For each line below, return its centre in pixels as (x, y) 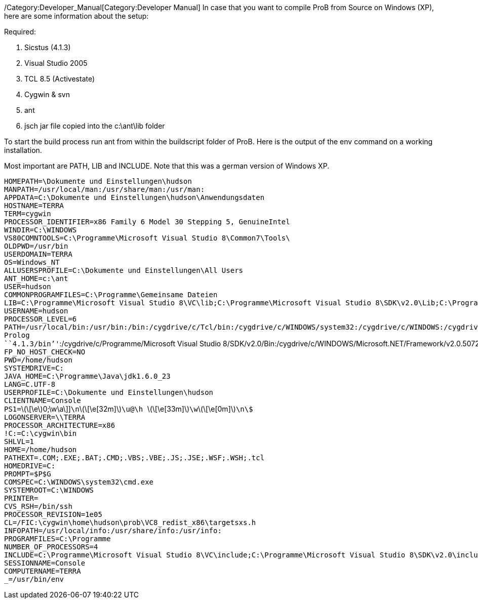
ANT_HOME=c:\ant (36, 278)
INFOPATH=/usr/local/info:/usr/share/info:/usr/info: (113, 531)
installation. (23, 150)
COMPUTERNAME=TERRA (43, 571)
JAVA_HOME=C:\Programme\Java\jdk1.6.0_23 (87, 376)
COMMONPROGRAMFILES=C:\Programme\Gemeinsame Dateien (111, 295)
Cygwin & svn (47, 94)
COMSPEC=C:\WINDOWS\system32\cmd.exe (79, 482)
